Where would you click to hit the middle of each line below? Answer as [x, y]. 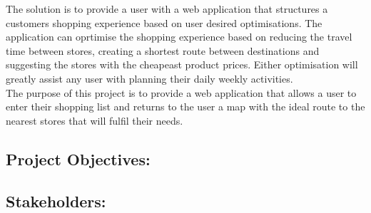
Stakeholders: [56, 201]
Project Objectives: [78, 159]
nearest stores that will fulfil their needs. [95, 120]
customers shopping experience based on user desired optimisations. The [164, 22]
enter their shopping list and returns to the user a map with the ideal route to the [185, 106]
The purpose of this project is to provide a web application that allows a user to [181, 92]
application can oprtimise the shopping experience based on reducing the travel [179, 37]
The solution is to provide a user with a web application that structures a [167, 9]
